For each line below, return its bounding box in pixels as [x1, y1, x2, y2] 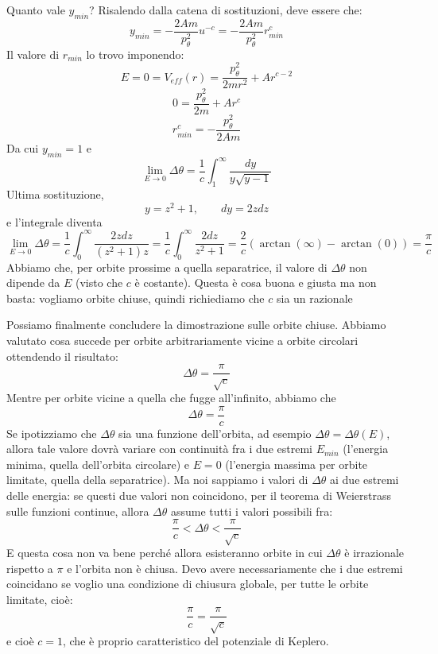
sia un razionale [276, 289, 353, 306]
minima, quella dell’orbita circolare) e [6, 455, 189, 472]
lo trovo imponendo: [86, 45, 184, 62]
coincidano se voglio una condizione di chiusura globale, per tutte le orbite [6, 575, 369, 592]
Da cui [6, 139, 39, 156]
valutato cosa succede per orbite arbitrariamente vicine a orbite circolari [6, 332, 359, 348]
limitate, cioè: [6, 590, 73, 607]
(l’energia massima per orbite [225, 455, 368, 472]
